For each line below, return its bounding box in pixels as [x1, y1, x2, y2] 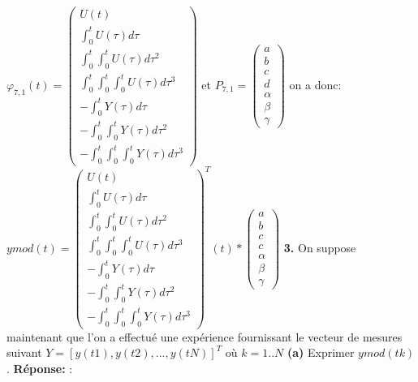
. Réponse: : [6, 359, 73, 376]
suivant [6, 344, 42, 361]
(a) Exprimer [287, 344, 355, 361]
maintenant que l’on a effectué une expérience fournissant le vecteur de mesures [6, 328, 403, 345]
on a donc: [289, 76, 342, 93]
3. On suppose [283, 238, 356, 255]
